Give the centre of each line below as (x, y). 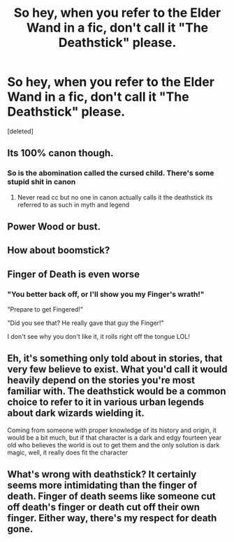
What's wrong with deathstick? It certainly (102, 474)
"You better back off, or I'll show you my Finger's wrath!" (106, 294)
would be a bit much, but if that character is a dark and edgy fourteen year (115, 437)
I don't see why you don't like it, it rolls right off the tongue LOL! (98, 337)
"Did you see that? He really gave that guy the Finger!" (86, 323)
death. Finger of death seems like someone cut (111, 496)
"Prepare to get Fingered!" (45, 310)
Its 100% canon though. (60, 153)
